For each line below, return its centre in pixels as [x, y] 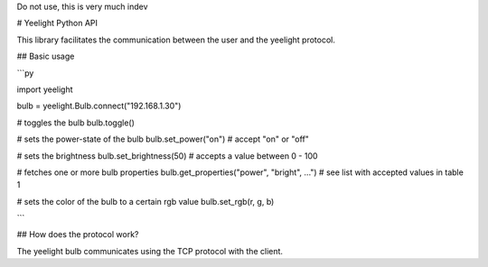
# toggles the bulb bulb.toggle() [76, 123]
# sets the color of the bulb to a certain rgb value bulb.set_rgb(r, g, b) [145, 201]
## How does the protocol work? [78, 235]
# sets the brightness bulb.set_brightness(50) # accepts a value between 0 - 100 [167, 156]
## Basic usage [46, 56]
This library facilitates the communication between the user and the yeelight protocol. [176, 40]
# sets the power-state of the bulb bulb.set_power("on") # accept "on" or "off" [163, 139]
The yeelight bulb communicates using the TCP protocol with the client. [150, 251]
